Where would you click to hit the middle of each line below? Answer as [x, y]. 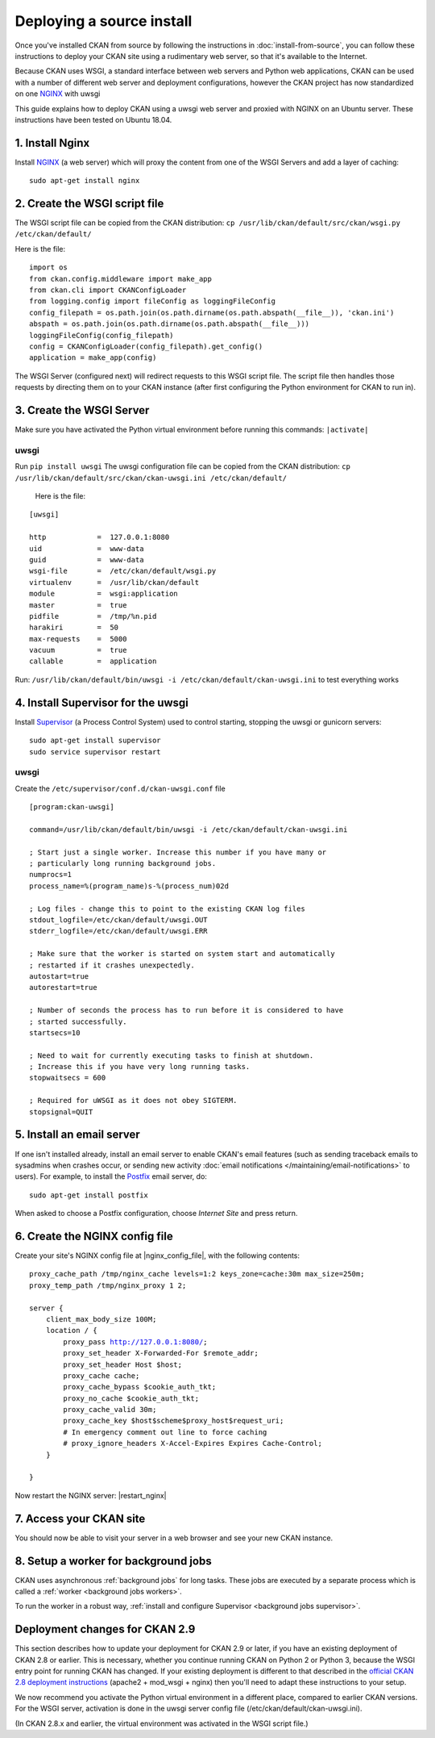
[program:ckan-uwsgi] [72, 807]
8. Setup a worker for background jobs [114, 1561]
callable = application [93, 661]
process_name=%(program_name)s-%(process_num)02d [129, 886]
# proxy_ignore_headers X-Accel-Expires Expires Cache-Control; [193, 1443]
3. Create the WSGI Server [82, 410]
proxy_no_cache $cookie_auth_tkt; [131, 1398]
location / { [71, 1331]
